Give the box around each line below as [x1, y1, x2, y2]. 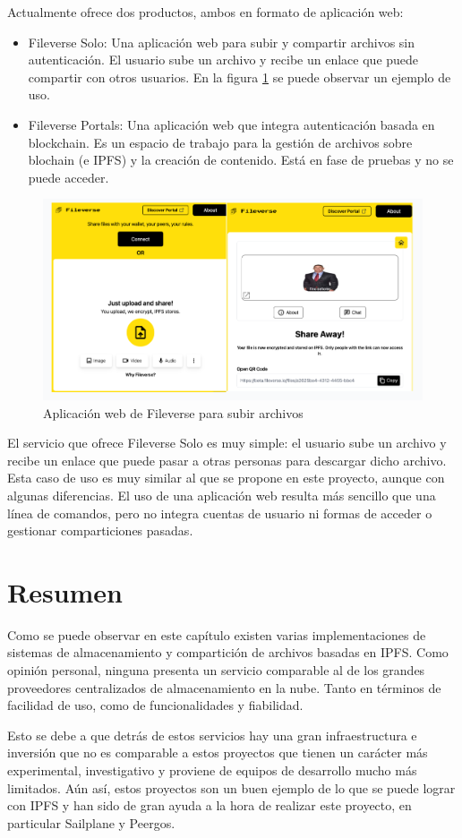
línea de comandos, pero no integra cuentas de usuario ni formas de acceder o [7, 503, 432, 522]
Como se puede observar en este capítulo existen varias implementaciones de [7, 625, 426, 644]
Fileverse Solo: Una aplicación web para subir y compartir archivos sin [28, 32, 415, 51]
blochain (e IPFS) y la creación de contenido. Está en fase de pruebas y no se [28, 150, 454, 169]
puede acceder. [28, 167, 109, 186]
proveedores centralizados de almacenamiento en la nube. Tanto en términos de [7, 678, 441, 697]
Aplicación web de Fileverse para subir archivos [43, 403, 304, 422]
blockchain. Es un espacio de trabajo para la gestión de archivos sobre [28, 133, 413, 151]
